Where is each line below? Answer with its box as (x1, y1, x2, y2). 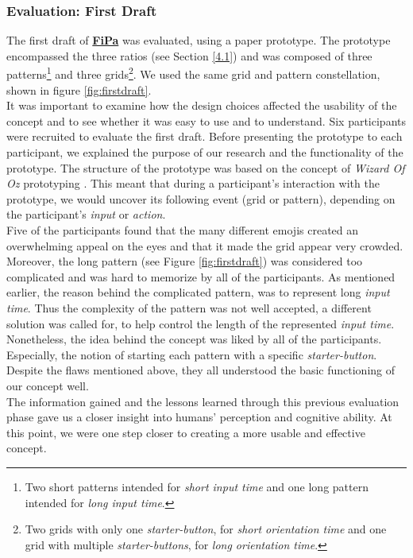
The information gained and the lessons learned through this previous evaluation (6, 393, 399, 409)
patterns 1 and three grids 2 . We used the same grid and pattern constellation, (6, 64, 380, 83)
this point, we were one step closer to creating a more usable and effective (6, 424, 365, 440)
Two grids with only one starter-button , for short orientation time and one (25, 521, 387, 537)
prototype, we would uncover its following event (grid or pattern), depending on (6, 190, 396, 207)
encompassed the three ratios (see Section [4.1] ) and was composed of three (6, 47, 372, 64)
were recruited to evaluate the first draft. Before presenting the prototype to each (6, 128, 403, 145)
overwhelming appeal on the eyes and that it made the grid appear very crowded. (6, 237, 403, 254)
